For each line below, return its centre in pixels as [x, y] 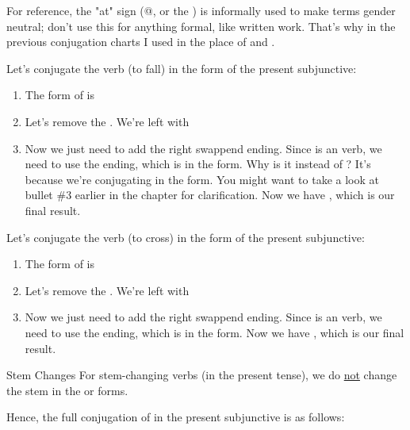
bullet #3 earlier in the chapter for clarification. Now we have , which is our [210, 195]
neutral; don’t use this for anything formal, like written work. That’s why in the [201, 26]
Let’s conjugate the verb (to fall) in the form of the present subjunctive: [182, 68]
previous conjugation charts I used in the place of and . [141, 42]
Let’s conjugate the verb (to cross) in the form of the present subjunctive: [186, 237]
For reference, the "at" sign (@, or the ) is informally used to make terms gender [201, 10]
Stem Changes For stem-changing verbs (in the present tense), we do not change [202, 375]
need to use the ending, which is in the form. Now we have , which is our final [215, 332]
